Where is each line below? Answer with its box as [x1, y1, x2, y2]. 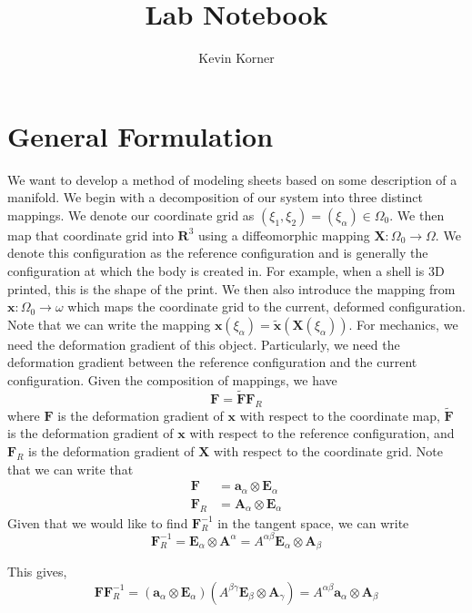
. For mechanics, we [348, 314, 458, 333]
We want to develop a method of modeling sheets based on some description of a [7, 169, 457, 189]
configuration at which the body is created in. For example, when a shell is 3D [7, 261, 445, 281]
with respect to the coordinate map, [239, 405, 440, 424]
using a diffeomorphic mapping [197, 225, 370, 244]
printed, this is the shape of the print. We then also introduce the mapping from [7, 279, 456, 298]
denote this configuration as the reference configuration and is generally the [7, 243, 428, 262]
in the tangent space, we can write [217, 513, 409, 532]
